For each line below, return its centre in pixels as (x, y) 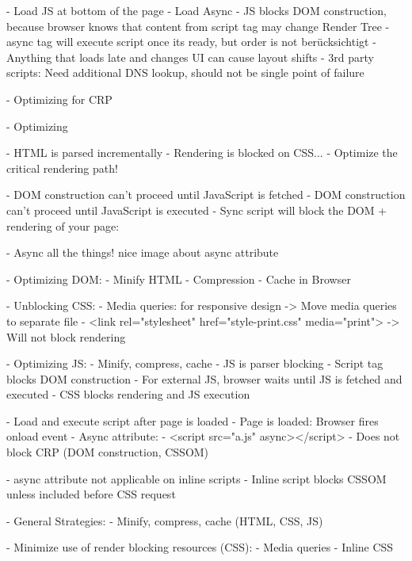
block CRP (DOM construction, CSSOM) (108, 452)
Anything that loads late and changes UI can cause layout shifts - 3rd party (191, 57)
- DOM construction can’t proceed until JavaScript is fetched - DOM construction (206, 195)
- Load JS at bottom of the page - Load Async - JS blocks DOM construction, (196, 10)
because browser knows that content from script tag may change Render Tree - (198, 26)
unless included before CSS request (91, 494)
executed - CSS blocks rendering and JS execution (128, 394)
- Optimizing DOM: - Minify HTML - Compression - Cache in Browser (179, 279)
